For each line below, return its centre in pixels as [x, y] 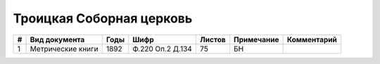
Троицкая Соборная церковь [103, 18]
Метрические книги [64, 49]
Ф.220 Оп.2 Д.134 [163, 49]
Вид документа [57, 39]
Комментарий [312, 39]
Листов [213, 39]
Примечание [256, 39]
